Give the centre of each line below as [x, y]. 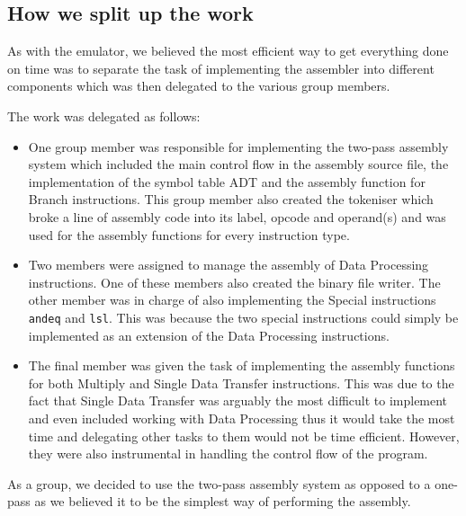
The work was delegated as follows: [104, 116]
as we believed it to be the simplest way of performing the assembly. [223, 501]
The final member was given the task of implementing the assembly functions [242, 365]
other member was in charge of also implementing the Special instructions [232, 300]
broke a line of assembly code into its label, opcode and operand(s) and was [237, 216]
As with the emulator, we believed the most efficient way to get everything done [228, 51]
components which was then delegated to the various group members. [199, 86]
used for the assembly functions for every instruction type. [189, 234]
